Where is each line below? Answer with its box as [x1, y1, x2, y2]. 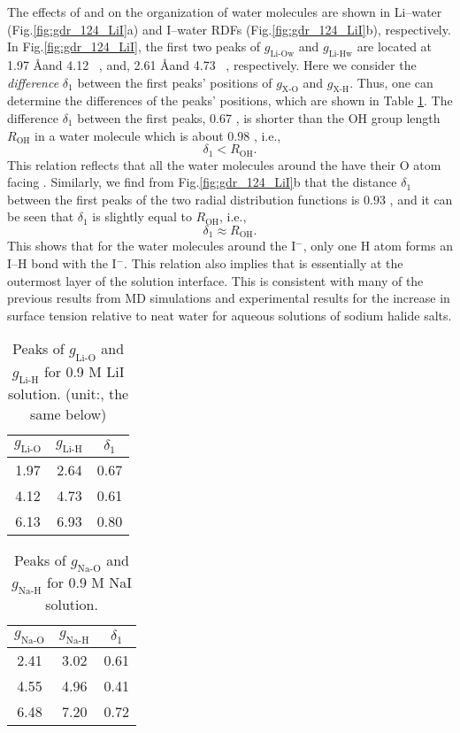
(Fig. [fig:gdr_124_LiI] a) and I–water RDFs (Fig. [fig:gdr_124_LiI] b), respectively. [7, 19, 451, 38]
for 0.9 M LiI [43, 360, 125, 382]
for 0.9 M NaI [46, 571, 133, 592]
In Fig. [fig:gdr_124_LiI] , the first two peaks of [7, 37, 261, 56]
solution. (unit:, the [8, 382, 129, 404]
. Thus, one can [349, 73, 433, 91]
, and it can [389, 189, 453, 208]
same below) [29, 403, 107, 424]
